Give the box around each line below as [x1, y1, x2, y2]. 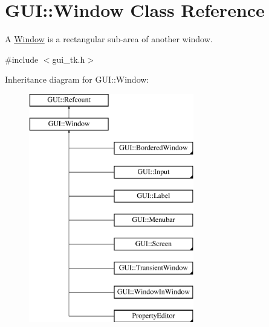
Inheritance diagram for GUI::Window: [5, 73, 149, 86]
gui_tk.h [52, 52, 85, 65]
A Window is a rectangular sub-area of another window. [5, 33, 213, 45]
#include [5, 52, 39, 65]
